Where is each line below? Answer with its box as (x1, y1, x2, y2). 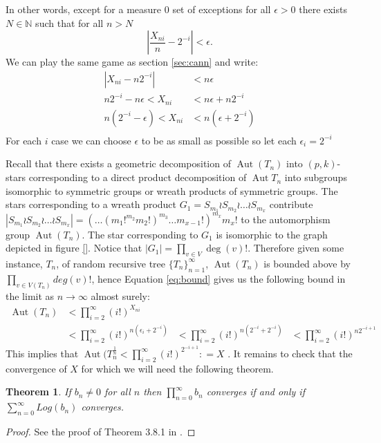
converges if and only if (206, 384, 305, 399)
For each (6, 133, 41, 147)
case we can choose (51, 133, 131, 147)
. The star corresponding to (82, 227, 198, 241)
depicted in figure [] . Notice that (6, 241, 142, 255)
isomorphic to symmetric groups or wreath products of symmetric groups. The (6, 183, 338, 198)
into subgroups (284, 170, 347, 185)
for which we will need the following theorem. (81, 361, 274, 375)
